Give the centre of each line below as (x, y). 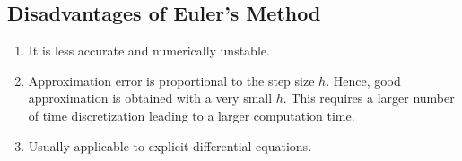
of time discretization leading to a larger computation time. (192, 115)
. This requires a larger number (369, 98)
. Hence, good (363, 80)
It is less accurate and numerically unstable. (149, 51)
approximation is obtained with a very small (150, 98)
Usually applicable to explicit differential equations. (170, 145)
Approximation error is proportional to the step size (171, 80)
